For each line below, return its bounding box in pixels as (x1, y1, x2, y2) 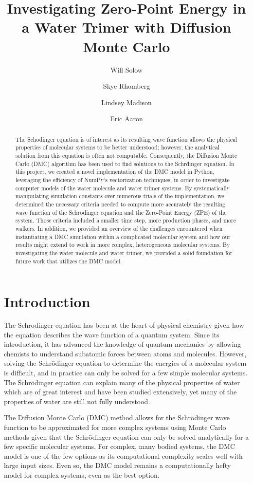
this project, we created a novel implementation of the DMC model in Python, (15, 167, 215, 176)
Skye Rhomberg (103, 81, 150, 91)
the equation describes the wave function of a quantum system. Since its (4, 329, 219, 339)
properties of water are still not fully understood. (4, 396, 150, 406)
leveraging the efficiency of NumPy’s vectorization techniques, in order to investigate (15, 175, 230, 184)
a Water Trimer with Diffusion (21, 17, 232, 37)
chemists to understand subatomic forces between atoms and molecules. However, (4, 348, 247, 358)
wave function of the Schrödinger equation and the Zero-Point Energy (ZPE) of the (15, 208, 227, 216)
